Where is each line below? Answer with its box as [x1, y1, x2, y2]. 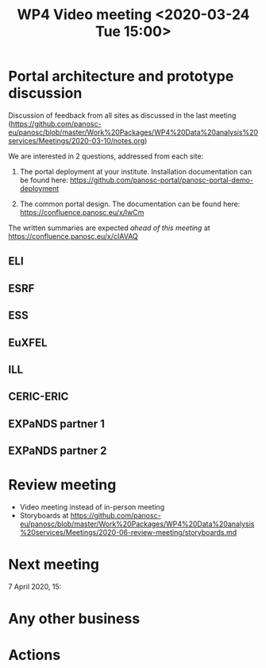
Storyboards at [19, 511, 69, 520]
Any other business [8, 610, 141, 628]
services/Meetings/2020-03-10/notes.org [8, 135, 145, 145]
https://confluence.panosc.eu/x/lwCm [19, 207, 145, 217]
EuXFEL [8, 336, 48, 350]
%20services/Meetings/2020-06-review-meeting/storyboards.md [19, 528, 237, 537]
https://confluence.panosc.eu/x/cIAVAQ [8, 231, 139, 240]
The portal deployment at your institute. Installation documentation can [19, 166, 253, 176]
